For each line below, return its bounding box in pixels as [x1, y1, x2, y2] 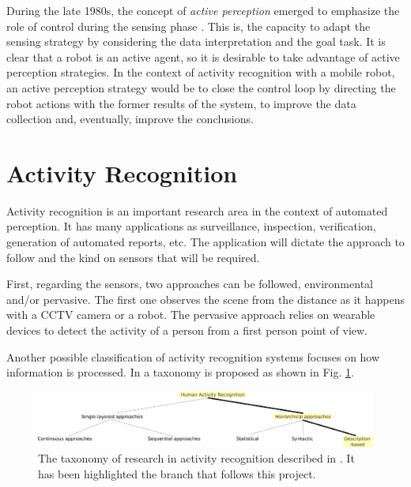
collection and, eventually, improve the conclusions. [6, 111, 254, 127]
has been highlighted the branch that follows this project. [38, 465, 316, 481]
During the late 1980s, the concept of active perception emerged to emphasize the [6, 2, 400, 18]
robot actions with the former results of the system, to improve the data [6, 95, 356, 111]
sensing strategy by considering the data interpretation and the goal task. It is [6, 33, 386, 50]
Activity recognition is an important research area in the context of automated [6, 202, 388, 219]
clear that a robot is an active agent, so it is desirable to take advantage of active [6, 48, 400, 65]
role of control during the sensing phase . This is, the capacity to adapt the [6, 17, 371, 34]
